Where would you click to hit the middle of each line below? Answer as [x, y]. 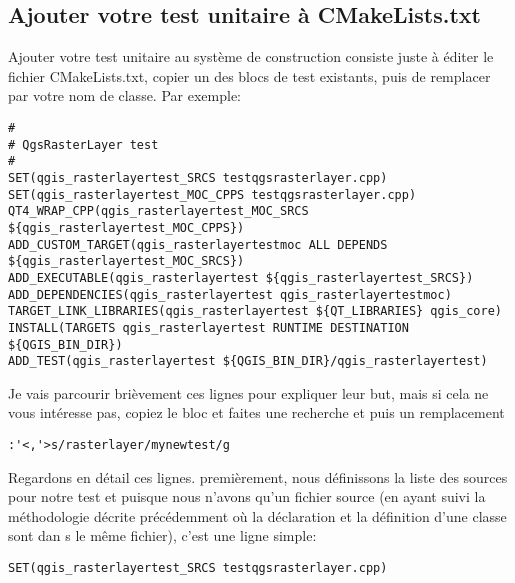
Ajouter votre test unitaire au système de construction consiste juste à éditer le [251, 56]
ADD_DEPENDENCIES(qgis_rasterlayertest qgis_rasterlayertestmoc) [230, 294]
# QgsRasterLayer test [83, 144]
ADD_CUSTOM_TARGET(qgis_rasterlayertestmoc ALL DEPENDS [198, 244]
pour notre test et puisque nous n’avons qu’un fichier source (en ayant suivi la [247, 496]
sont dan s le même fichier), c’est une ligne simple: [162, 535]
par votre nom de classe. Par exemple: [124, 95]
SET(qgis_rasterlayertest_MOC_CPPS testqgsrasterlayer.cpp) [212, 194]
